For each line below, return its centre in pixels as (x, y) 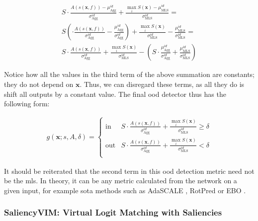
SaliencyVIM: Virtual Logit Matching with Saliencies (113, 212)
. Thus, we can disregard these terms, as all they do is (162, 84)
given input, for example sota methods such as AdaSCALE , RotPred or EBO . (125, 190)
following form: (27, 104)
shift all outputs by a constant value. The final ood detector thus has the (115, 94)
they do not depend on (39, 84)
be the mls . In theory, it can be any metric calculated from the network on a (121, 181)
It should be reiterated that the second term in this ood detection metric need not (129, 171)
